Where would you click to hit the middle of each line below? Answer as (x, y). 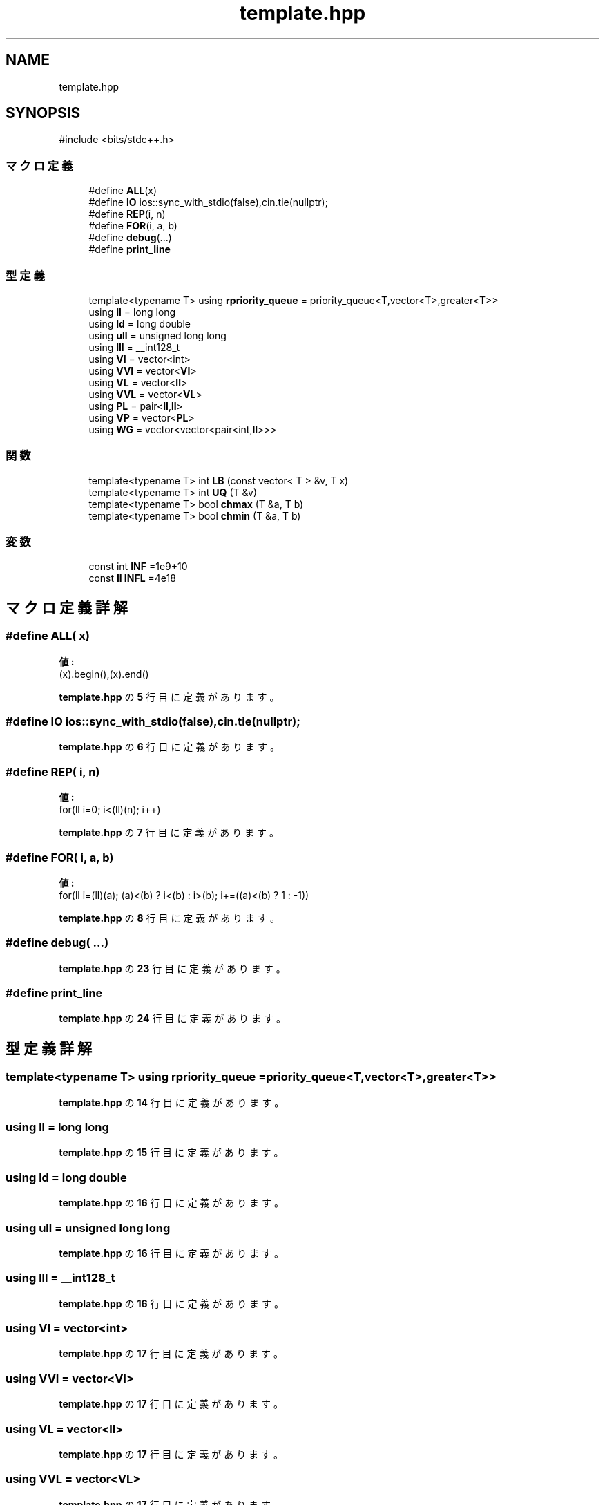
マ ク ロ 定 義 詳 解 (67, 607)
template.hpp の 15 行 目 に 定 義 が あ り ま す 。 (171, 1153)
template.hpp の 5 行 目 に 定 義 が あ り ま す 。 (169, 697)
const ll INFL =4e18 (132, 578)
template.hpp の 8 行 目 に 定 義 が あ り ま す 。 (169, 918)
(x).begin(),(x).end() (104, 674)
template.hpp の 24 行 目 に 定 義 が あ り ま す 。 (172, 1019)
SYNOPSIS (43, 113)
